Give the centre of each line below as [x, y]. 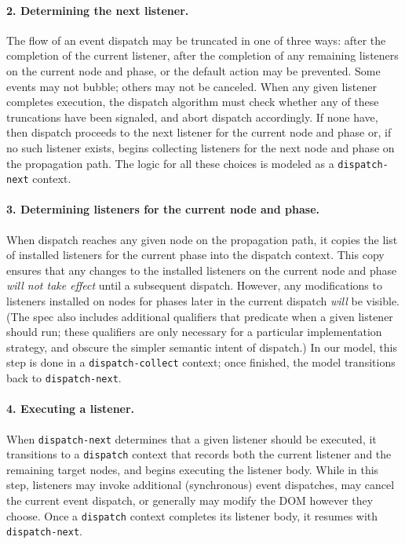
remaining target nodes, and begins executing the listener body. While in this [193, 469]
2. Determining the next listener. [98, 10]
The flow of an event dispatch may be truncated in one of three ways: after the [196, 40]
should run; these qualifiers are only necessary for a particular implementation [194, 332]
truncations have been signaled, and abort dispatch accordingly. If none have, [192, 117]
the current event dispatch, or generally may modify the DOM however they [190, 500]
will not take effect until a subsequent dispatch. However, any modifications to [194, 285]
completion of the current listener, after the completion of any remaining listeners [202, 55]
